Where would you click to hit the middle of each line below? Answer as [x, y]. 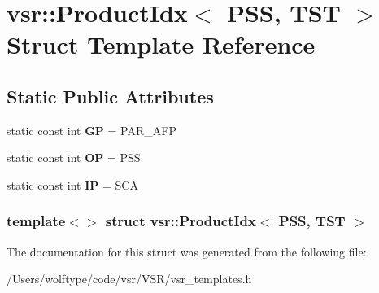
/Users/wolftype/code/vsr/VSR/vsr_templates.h [129, 279]
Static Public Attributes [110, 96]
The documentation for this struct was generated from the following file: [187, 251]
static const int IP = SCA [72, 184]
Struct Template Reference [161, 44]
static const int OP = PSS [74, 157]
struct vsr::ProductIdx [181, 221]
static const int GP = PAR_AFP [91, 130]
